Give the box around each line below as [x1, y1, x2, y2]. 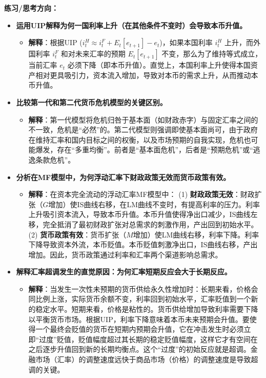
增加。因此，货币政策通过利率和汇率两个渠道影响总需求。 [28, 249, 222, 260]
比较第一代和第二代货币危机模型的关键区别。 [16, 96, 167, 107]
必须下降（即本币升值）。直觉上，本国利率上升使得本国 [67, 59, 251, 70]
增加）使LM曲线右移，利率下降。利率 [133, 229, 259, 240]
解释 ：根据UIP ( [28, 37, 83, 48]
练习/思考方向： [4, 3, 59, 13]
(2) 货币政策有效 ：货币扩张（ [28, 229, 127, 240]
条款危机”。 [35, 154, 75, 165]
